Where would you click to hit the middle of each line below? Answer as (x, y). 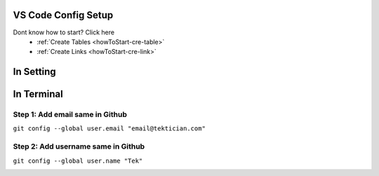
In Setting (34, 72)
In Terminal (38, 94)
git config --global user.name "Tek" (78, 161)
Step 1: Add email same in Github (70, 114)
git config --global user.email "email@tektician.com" (109, 129)
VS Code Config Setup (63, 15)
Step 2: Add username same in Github (79, 147)
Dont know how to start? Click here (64, 32)
